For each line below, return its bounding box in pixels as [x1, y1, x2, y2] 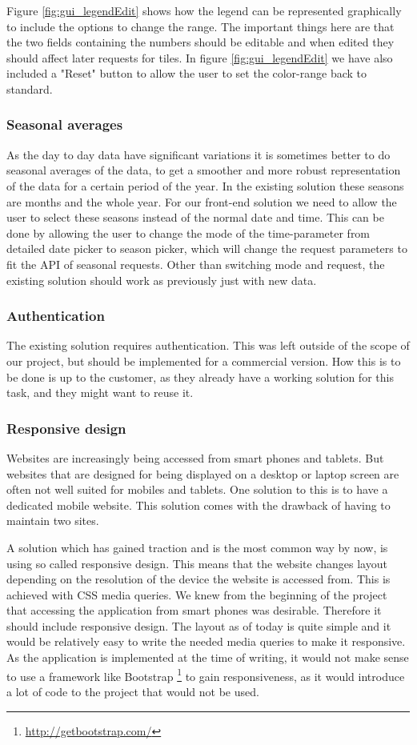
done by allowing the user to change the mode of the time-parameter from [6, 224, 371, 241]
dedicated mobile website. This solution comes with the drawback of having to [6, 496, 391, 513]
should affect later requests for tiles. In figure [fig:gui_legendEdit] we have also [6, 49, 393, 66]
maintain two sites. [6, 512, 99, 529]
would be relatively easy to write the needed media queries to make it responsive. [6, 633, 406, 650]
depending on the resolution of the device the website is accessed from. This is [6, 571, 391, 587]
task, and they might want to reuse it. [6, 384, 194, 401]
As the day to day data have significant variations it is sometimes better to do [6, 146, 391, 162]
